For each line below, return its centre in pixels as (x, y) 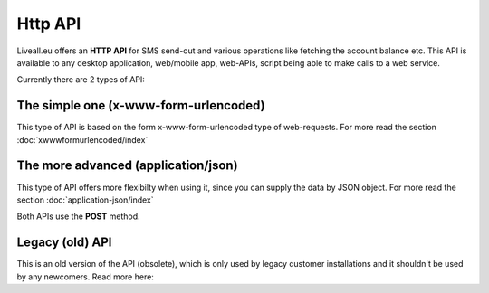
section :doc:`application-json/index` (85, 200)
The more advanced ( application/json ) (128, 166)
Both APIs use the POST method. (78, 216)
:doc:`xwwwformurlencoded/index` (82, 139)
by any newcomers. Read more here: (85, 277)
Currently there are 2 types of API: (81, 80)
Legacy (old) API (64, 243)
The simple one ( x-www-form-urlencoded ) (141, 105)
